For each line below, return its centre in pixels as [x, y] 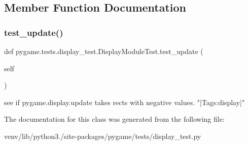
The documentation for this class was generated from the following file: [114, 119]
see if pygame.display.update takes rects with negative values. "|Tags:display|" [125, 102]
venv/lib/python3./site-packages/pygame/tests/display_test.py [103, 136]
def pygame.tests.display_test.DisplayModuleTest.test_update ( [104, 51]
